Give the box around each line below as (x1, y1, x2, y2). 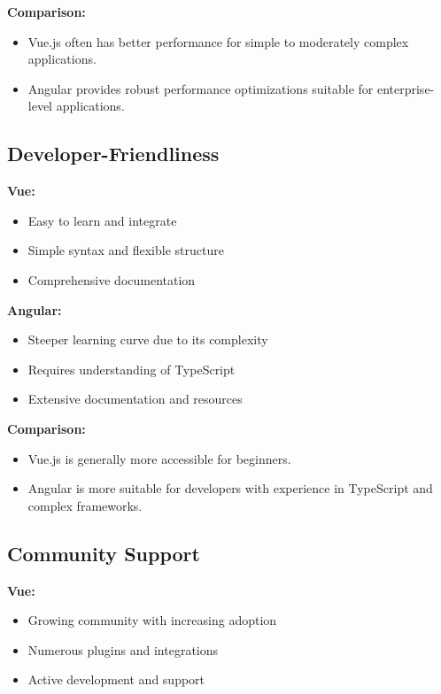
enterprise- (376, 79, 435, 97)
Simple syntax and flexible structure (27, 241, 224, 259)
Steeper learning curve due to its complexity (27, 330, 268, 349)
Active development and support (27, 670, 205, 689)
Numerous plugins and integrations (27, 640, 219, 659)
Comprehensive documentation (27, 270, 196, 289)
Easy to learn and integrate (27, 211, 177, 229)
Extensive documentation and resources (27, 389, 243, 408)
